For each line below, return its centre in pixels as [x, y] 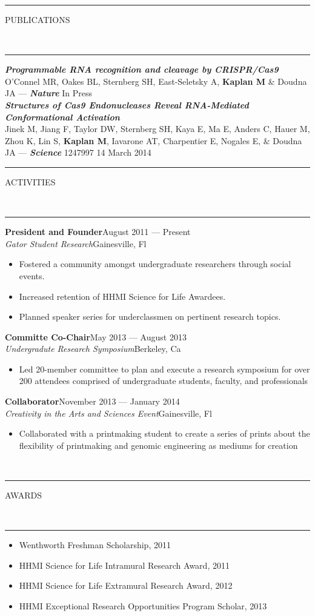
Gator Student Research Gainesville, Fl [76, 243]
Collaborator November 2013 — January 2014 [92, 401]
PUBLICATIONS [38, 19]
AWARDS [24, 495]
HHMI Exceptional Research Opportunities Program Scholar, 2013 [143, 606]
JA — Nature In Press [49, 93]
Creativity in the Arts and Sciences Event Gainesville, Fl [108, 413]
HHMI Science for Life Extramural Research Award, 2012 [126, 585]
